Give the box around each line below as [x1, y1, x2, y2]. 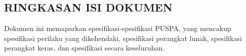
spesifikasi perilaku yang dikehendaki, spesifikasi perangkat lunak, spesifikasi [4, 32, 242, 43]
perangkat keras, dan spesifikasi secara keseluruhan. [4, 42, 165, 53]
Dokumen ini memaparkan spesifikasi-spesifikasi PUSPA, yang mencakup [4, 23, 231, 33]
